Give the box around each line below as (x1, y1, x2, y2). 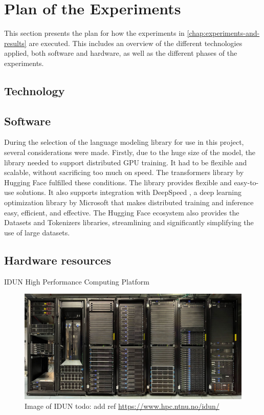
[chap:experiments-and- (187, 28, 260, 38)
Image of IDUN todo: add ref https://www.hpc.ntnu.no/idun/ (25, 401, 219, 411)
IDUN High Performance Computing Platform (4, 276, 149, 287)
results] (4, 37, 27, 48)
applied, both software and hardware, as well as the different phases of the (4, 48, 237, 58)
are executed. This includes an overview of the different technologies (29, 37, 243, 48)
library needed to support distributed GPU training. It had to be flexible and (4, 157, 247, 167)
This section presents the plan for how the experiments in (4, 28, 185, 38)
